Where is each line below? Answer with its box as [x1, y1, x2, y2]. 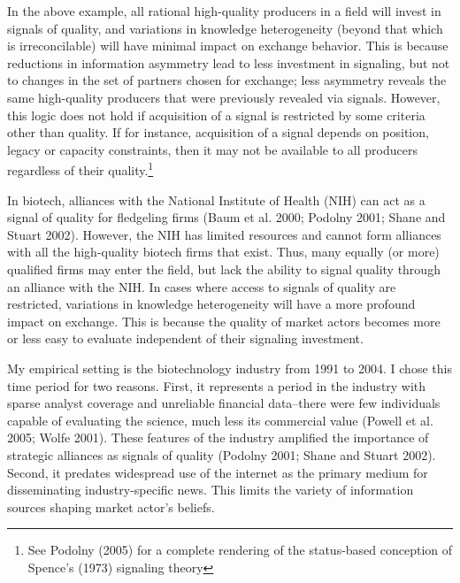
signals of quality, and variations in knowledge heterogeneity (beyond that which [7, 19, 443, 37]
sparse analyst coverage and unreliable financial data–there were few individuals [7, 394, 441, 412]
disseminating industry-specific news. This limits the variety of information [7, 480, 414, 499]
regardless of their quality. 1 [7, 158, 154, 179]
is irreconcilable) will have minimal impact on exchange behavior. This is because [7, 36, 448, 55]
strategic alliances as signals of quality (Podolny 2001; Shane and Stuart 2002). [7, 445, 436, 464]
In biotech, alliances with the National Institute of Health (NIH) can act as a [7, 190, 425, 209]
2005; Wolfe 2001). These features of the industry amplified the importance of [7, 428, 429, 447]
